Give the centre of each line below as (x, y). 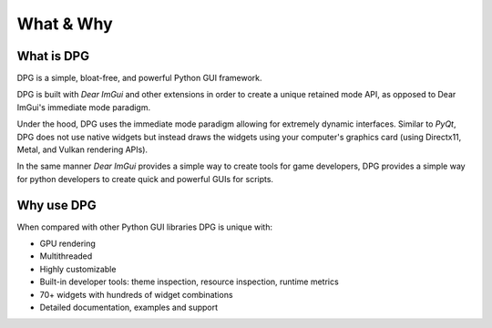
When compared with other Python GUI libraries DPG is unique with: (145, 227)
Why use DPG (56, 205)
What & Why (65, 24)
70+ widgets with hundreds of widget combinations (136, 294)
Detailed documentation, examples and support (129, 307)
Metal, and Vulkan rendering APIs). (82, 149)
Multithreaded (66, 256)
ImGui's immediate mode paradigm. (83, 107)
